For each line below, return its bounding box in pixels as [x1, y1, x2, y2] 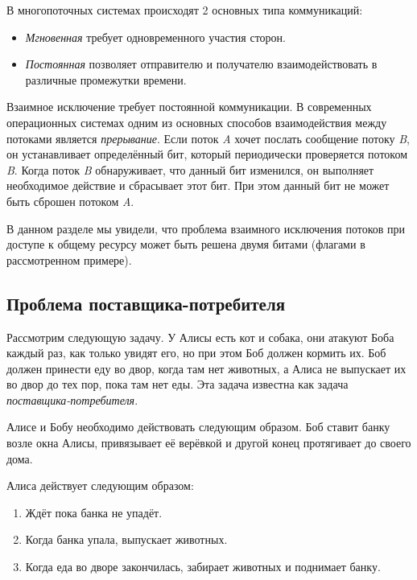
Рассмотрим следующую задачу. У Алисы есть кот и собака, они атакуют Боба [6, 328, 394, 345]
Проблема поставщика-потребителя [6, 290, 286, 315]
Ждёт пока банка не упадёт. [25, 504, 163, 520]
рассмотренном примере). [6, 251, 132, 268]
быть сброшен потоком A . [6, 192, 134, 209]
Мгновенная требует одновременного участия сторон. [25, 28, 286, 45]
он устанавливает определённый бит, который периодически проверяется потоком [6, 146, 408, 162]
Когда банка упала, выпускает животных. [25, 531, 228, 548]
